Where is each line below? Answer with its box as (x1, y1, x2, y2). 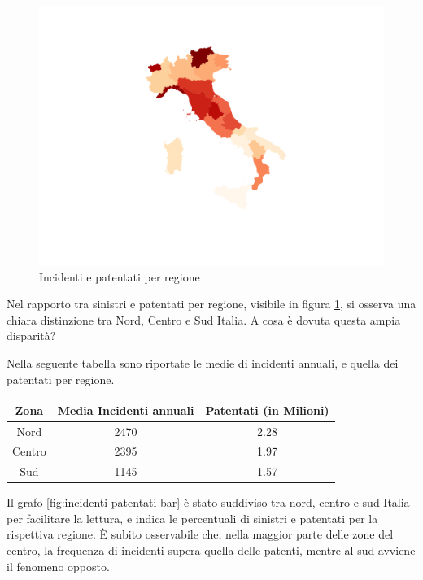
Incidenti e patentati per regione (39, 268, 200, 285)
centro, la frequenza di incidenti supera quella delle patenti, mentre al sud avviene (7, 542, 416, 559)
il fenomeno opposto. (7, 557, 110, 574)
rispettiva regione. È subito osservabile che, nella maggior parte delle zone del (7, 525, 394, 543)
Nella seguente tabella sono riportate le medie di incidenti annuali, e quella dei (7, 354, 399, 371)
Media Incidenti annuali (57, 401, 194, 418)
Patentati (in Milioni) (205, 401, 329, 418)
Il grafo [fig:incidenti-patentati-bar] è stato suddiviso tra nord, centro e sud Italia (7, 494, 410, 511)
